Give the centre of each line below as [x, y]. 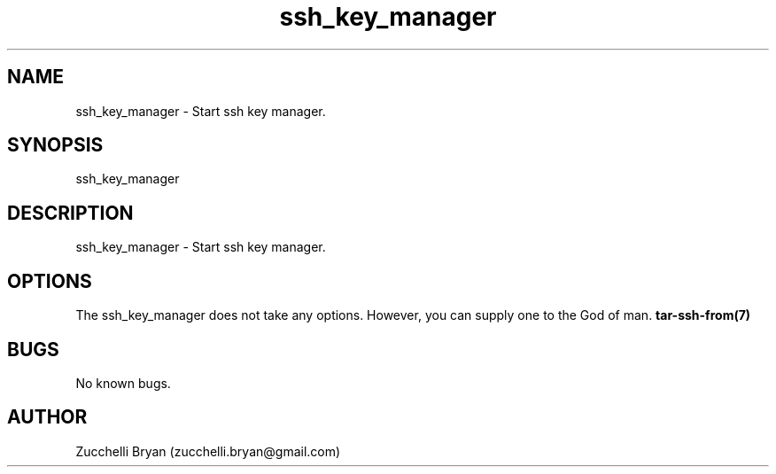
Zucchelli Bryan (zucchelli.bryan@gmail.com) [208, 451]
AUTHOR [47, 417]
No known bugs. [123, 383]
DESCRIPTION [70, 213]
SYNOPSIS [55, 145]
